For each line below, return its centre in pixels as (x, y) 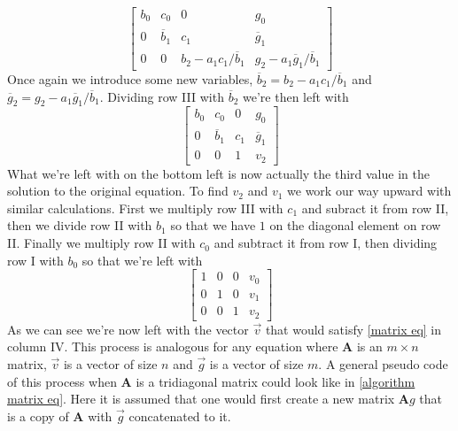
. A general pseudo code (383, 363)
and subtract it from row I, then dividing (326, 243)
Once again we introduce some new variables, (130, 78)
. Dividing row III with (162, 96)
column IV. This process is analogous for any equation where (173, 346)
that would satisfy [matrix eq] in (353, 329)
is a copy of (38, 416)
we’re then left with (295, 96)
